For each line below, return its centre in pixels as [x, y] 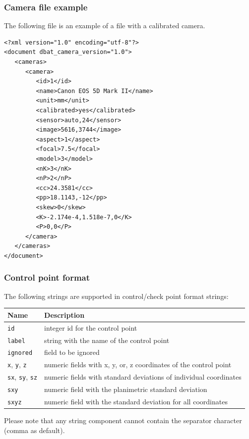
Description [64, 315]
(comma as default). [34, 430]
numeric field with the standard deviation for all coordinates [136, 402]
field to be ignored [72, 352]
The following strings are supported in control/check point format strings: [116, 296]
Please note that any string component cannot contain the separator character [123, 420]
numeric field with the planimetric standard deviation [126, 389]
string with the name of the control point [107, 340]
